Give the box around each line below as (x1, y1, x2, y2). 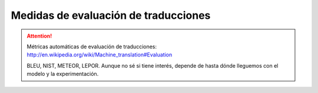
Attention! (26, 32, 52, 39)
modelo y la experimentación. (26, 71, 99, 78)
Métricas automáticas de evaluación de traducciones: (26, 43, 157, 50)
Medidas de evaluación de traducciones (11, 9, 211, 22)
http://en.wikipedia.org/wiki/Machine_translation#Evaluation (26, 51, 173, 58)
